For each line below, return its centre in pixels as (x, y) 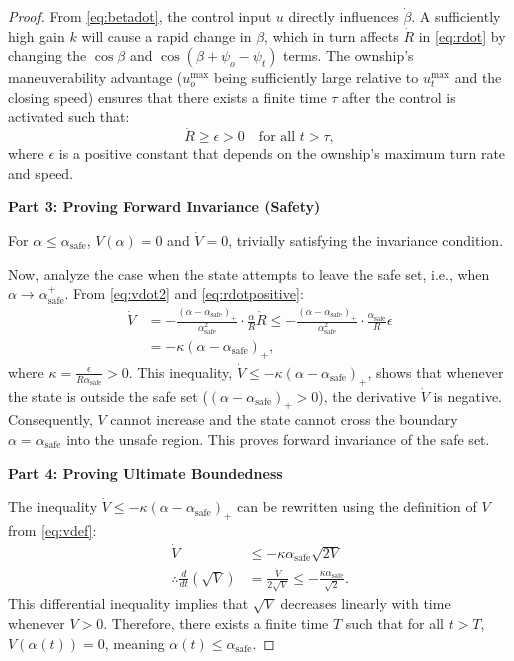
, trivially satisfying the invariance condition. (366, 239)
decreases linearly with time (365, 603)
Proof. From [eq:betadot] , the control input (140, 16)
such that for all (394, 622)
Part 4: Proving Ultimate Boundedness (145, 472)
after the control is (399, 96)
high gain (36, 35)
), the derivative (367, 395)
